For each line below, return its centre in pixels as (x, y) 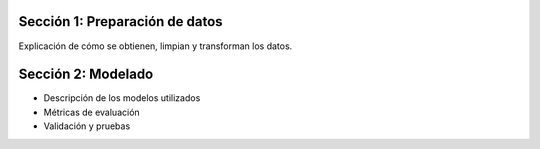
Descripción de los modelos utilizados (122, 98)
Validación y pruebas (87, 126)
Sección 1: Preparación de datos (121, 21)
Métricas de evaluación (91, 112)
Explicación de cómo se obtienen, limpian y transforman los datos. (155, 46)
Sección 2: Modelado (86, 74)
